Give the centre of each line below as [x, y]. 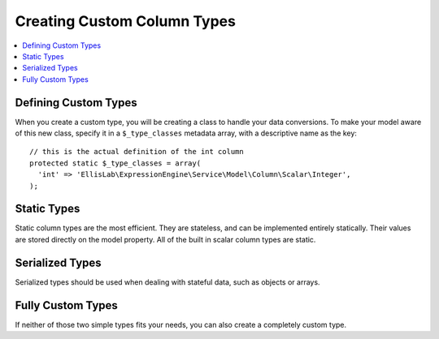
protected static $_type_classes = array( [115, 163]
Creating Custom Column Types [125, 21]
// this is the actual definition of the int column [137, 152]
